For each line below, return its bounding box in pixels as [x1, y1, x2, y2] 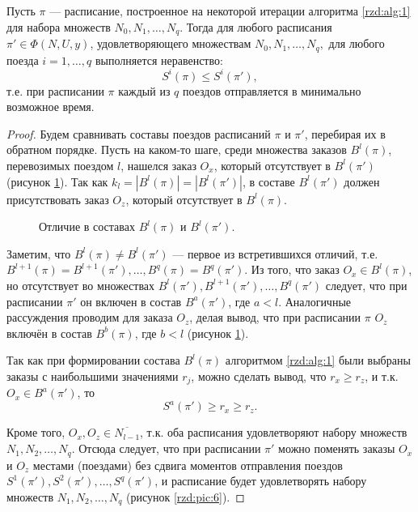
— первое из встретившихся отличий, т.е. [172, 245, 378, 262]
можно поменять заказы [278, 440, 395, 457]
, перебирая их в [304, 125, 386, 142]
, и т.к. [365, 367, 399, 384]
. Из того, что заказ [244, 261, 340, 278]
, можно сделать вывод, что [191, 367, 327, 384]
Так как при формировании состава [6, 352, 180, 369]
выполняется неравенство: [95, 51, 223, 68]
